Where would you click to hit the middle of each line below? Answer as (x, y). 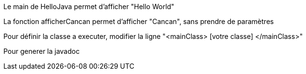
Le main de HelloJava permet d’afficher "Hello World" (89, 6)
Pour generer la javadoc (42, 51)
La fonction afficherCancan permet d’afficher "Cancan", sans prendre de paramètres (139, 21)
